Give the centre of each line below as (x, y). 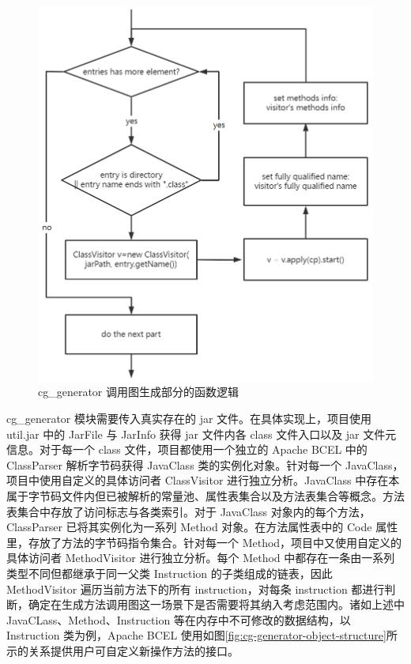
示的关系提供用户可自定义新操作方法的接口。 (123, 650)
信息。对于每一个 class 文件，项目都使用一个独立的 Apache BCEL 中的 (187, 449)
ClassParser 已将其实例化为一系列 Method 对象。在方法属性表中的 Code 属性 (202, 527)
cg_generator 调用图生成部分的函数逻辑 (139, 392)
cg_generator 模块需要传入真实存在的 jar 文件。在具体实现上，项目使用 (189, 418)
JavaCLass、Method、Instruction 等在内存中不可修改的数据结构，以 (179, 619)
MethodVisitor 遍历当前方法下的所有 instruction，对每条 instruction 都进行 (196, 589)
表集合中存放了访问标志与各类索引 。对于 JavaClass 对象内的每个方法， (189, 511)
